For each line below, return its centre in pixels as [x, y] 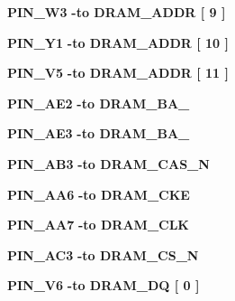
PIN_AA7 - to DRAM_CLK [98, 225]
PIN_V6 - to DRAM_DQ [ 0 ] [104, 285]
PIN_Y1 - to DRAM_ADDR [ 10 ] [118, 42]
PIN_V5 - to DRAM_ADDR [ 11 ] [118, 73]
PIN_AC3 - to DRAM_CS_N [103, 254]
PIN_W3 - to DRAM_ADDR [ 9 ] [117, 12]
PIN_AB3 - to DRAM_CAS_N [108, 163]
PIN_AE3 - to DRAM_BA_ [99, 133]
